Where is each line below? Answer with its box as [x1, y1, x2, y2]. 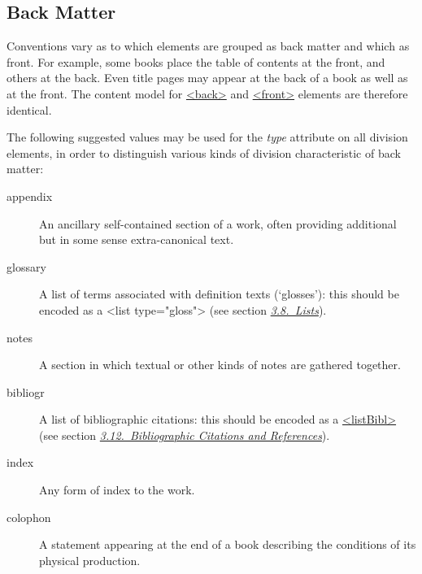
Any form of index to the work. [39, 481, 195, 498]
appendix [7, 187, 53, 204]
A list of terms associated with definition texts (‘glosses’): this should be [39, 285, 399, 302]
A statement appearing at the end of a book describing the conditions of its [39, 536, 416, 553]
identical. [7, 101, 52, 118]
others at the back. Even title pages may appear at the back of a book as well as [7, 69, 408, 86]
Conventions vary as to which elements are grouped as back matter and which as [7, 37, 410, 54]
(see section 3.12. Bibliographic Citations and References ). [39, 426, 330, 443]
